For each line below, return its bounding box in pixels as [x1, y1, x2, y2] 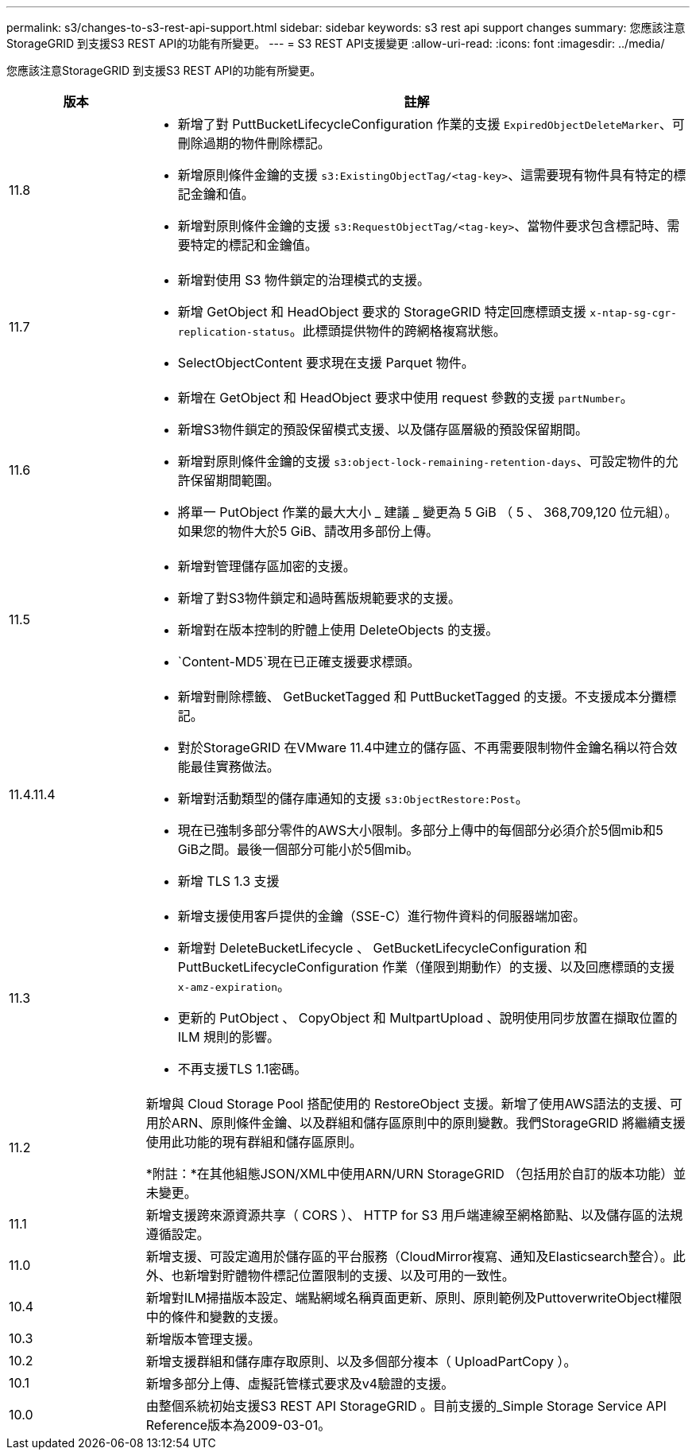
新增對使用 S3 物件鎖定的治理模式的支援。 [177, 272, 430, 288]
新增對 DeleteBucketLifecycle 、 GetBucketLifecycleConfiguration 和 [177, 940, 587, 956]
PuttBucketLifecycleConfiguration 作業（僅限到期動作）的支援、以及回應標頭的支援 [177, 959, 675, 975]
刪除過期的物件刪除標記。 [177, 135, 331, 151]
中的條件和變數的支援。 [145, 1309, 286, 1325]
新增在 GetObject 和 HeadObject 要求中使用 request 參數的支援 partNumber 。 [177, 390, 633, 406]
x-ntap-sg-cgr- [590, 307, 677, 319]
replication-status [177, 326, 290, 338]
